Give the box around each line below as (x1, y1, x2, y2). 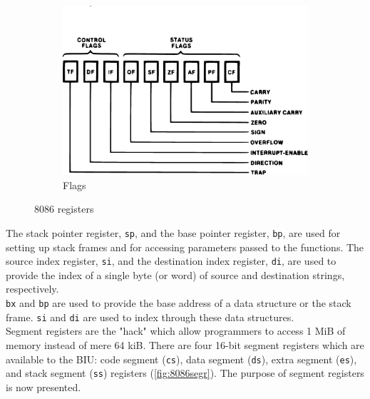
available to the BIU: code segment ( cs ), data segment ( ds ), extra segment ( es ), (6, 351, 357, 366)
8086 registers (34, 201, 94, 216)
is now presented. (6, 379, 81, 394)
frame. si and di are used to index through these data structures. (6, 309, 294, 324)
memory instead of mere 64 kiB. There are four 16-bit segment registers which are (6, 337, 364, 352)
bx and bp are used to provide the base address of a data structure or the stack (6, 296, 351, 310)
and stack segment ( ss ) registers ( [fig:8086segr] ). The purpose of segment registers (6, 365, 364, 380)
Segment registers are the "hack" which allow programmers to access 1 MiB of (6, 323, 346, 338)
